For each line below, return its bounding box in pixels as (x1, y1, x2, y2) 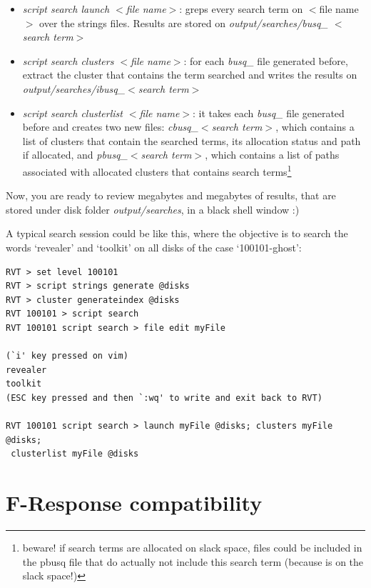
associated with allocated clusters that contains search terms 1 (22, 161, 292, 179)
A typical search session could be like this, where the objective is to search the (6, 226, 348, 241)
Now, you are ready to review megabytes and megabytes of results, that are (6, 188, 336, 203)
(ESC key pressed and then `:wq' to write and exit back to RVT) (6, 392, 322, 403)
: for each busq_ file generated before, (183, 53, 348, 68)
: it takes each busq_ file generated (193, 105, 345, 120)
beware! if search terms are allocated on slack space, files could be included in (22, 540, 362, 554)
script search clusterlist (22, 105, 123, 120)
